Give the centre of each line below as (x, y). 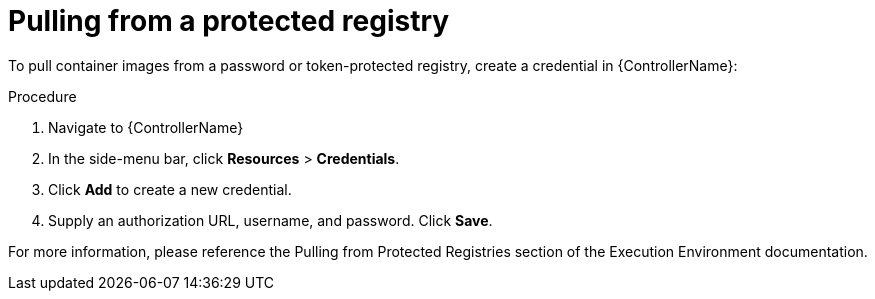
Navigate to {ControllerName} (146, 127)
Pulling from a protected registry (229, 21)
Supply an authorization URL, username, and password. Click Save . (270, 220)
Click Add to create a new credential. (170, 189)
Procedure (42, 96)
